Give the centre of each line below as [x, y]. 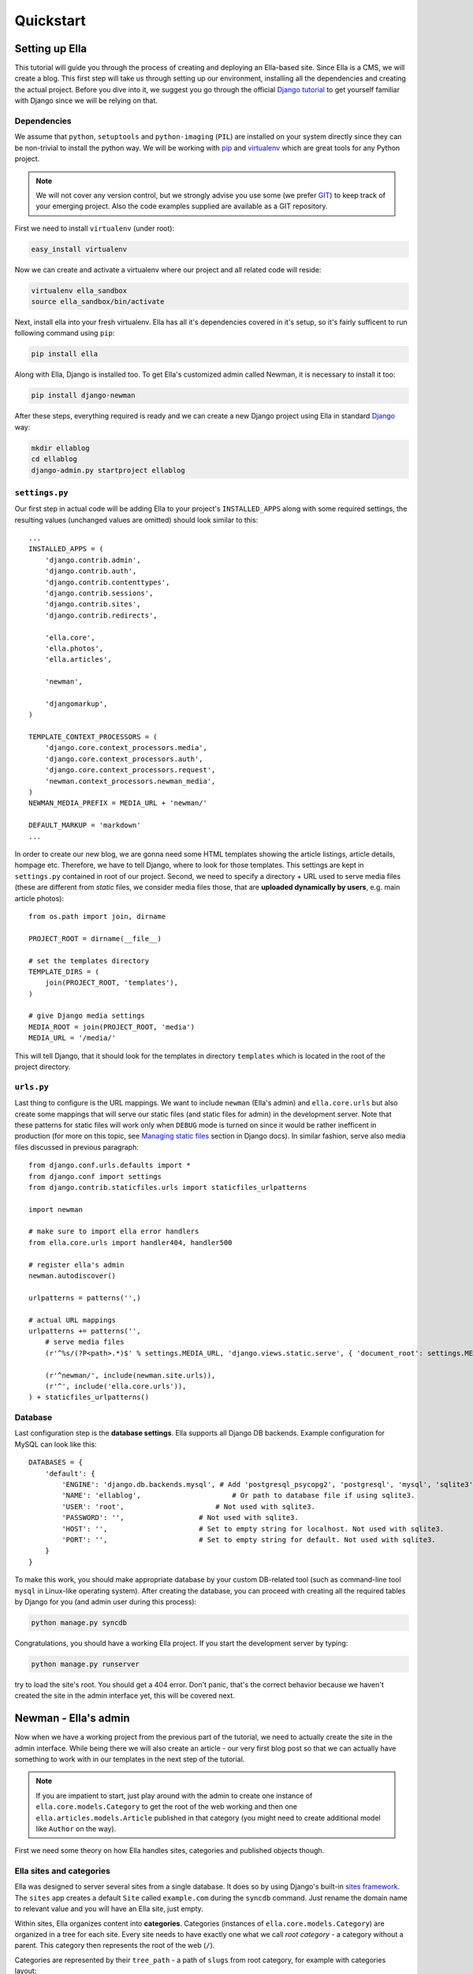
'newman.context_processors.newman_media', [130, 781]
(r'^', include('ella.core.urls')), [115, 1386]
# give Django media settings [87, 1016]
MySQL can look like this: [56, 1444]
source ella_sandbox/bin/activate [98, 302]
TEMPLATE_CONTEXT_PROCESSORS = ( [93, 737]
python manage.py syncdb [79, 1622]
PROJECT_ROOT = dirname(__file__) [95, 938]
